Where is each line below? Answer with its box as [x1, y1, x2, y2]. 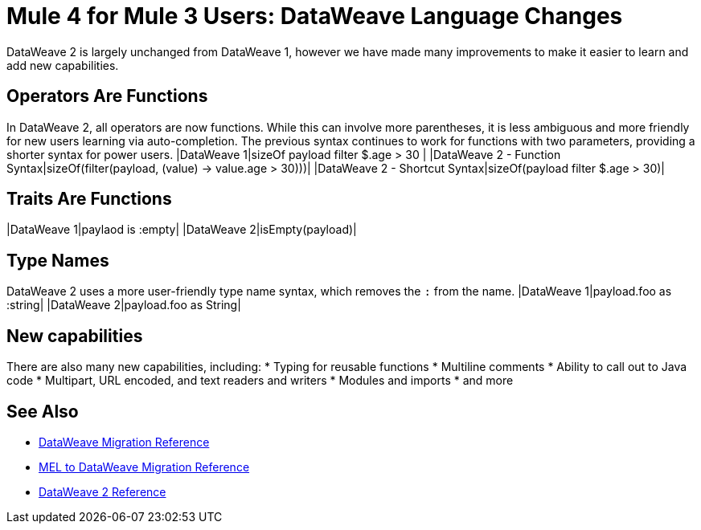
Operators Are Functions [6, 86, 208, 107]
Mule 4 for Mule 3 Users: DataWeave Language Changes [6, 2, 623, 30]
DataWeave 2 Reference [39, 484, 166, 499]
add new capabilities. [6, 58, 119, 72]
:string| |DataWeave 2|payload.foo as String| [6, 298, 241, 312]
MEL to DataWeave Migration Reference [39, 459, 250, 474]
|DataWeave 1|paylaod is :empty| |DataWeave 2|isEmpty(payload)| [6, 222, 357, 237]
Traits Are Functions [6, 189, 172, 210]
